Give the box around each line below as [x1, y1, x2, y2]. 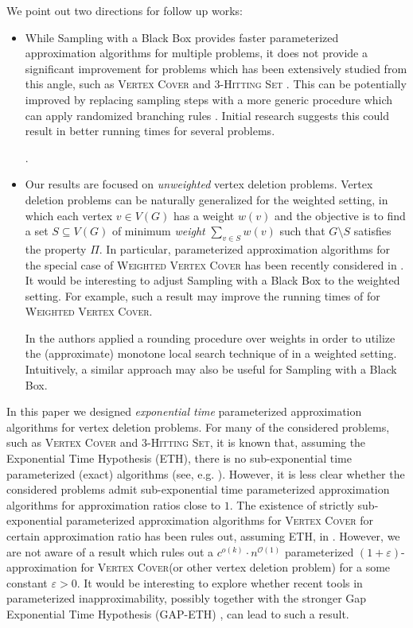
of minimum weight [111, 223, 205, 239]
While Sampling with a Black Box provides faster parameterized [25, 29, 339, 45]
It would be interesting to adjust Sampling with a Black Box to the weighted [25, 272, 400, 289]
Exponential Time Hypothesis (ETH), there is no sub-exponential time [6, 450, 352, 467]
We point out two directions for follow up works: [6, 2, 244, 18]
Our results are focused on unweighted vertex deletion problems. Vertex [25, 176, 373, 192]
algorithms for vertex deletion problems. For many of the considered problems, [6, 418, 390, 435]
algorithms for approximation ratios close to [6, 496, 221, 513]
